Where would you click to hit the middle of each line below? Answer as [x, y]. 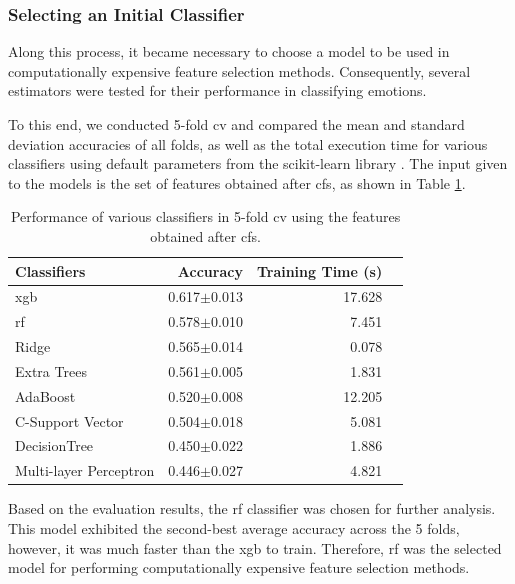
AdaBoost [45, 395]
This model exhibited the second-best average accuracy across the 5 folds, [234, 528]
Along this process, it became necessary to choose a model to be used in [229, 51]
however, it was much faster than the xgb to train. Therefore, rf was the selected [255, 547]
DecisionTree [54, 445]
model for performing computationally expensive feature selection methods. [239, 567]
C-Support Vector [69, 420]
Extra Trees [51, 370]
